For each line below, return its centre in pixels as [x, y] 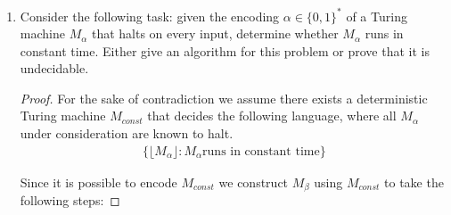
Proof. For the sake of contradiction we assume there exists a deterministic [224, 98]
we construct [254, 182]
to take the [414, 182]
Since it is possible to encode [98, 182]
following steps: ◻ [70, 200]
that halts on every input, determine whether [215, 33]
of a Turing [377, 16]
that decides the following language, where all [272, 116]
